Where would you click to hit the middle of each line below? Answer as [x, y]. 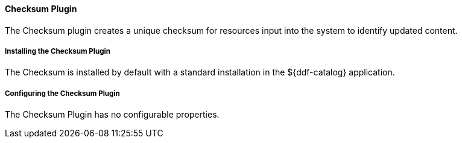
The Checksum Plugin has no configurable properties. [112, 115]
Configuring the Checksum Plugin [62, 93]
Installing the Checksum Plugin [58, 51]
